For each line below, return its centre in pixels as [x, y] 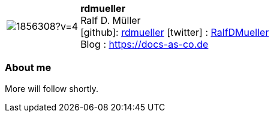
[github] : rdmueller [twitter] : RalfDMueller [175, 32]
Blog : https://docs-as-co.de [144, 44]
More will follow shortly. [52, 88]
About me [28, 68]
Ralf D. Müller [111, 20]
